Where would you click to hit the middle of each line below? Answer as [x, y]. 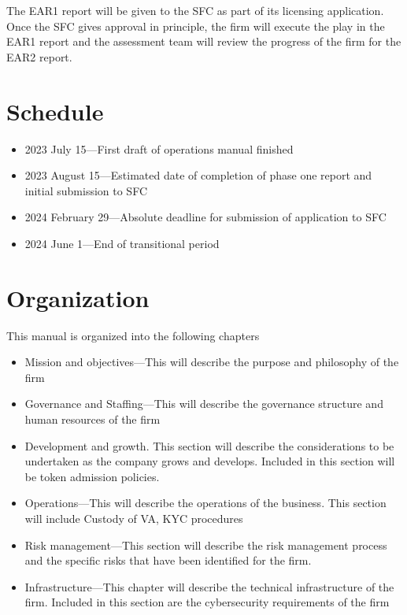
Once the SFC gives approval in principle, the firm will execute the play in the [196, 26]
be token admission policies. [92, 476]
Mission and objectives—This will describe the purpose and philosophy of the [212, 362]
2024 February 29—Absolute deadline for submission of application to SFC [205, 217]
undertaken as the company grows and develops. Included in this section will [210, 461]
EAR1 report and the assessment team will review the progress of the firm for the [204, 41]
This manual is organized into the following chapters [133, 335]
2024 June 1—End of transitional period [122, 243]
